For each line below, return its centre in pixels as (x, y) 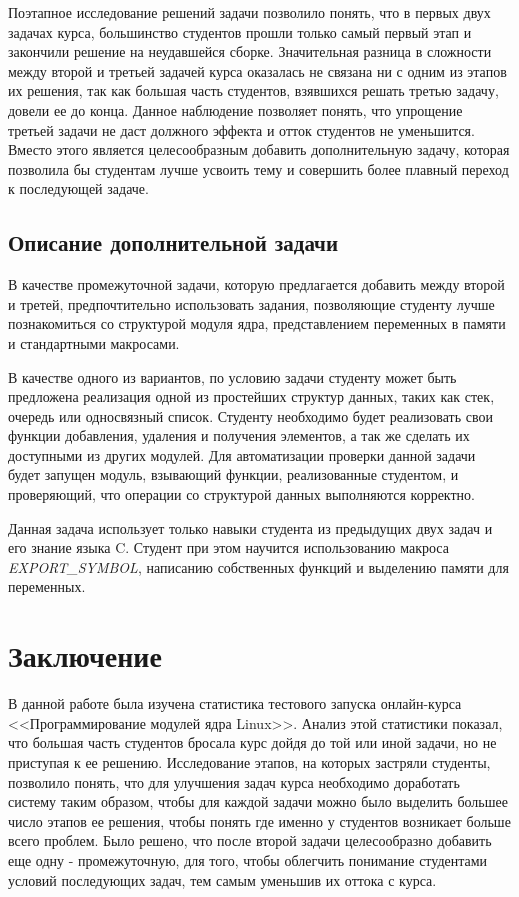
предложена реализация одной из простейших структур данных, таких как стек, (251, 396)
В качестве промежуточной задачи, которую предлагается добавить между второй (256, 284)
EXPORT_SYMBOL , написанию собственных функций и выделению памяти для (258, 566)
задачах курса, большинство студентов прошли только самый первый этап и (240, 31)
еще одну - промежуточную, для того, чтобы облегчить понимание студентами (248, 859)
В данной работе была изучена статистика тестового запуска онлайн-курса (235, 703)
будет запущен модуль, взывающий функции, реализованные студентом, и (233, 474)
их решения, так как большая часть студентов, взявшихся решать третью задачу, (253, 90)
